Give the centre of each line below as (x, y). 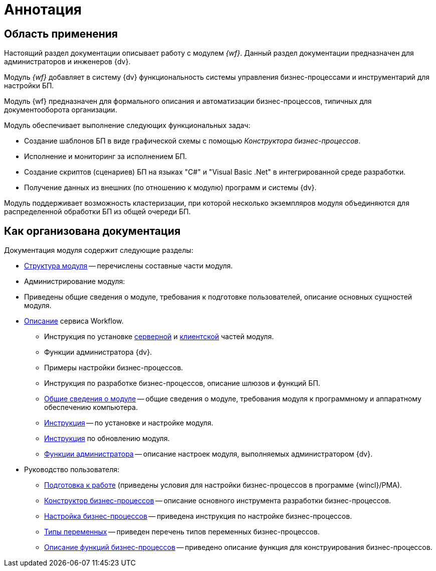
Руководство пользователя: (72, 470)
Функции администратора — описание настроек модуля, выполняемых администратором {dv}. (208, 454)
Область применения (61, 34)
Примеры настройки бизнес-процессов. (114, 368)
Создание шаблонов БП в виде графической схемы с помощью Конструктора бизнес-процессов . (192, 141)
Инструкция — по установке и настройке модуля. (129, 423)
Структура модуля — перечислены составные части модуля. (129, 266)
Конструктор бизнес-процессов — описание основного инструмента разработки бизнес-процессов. (218, 501)
